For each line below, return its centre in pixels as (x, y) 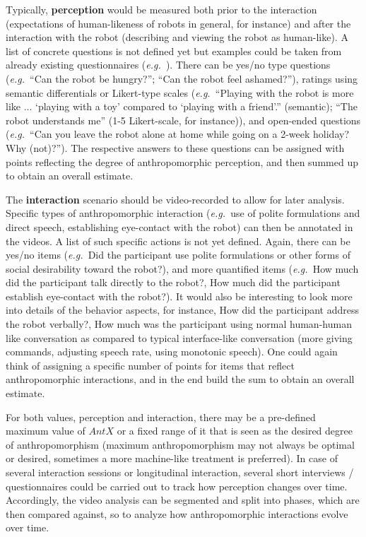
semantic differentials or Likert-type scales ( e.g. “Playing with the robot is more (180, 92)
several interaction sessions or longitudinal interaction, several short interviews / (180, 472)
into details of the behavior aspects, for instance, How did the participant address (182, 310)
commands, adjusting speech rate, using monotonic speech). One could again (172, 352)
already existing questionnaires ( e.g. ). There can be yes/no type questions (168, 65)
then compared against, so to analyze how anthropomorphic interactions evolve (177, 513)
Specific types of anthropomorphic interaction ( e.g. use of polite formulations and (183, 213)
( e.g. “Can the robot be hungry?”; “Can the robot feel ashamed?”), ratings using (182, 78)
